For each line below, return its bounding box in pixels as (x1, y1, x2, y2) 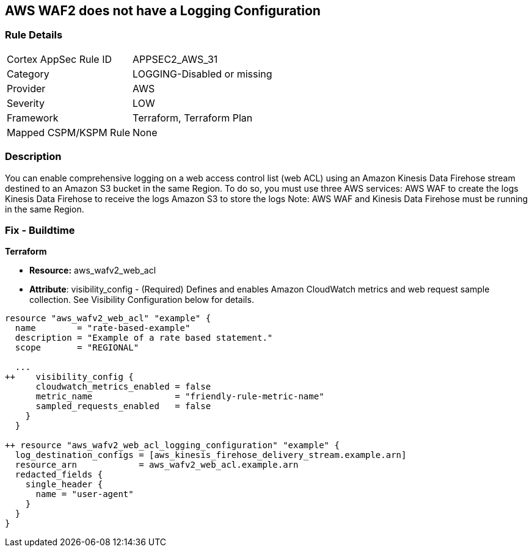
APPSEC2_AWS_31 (133, 53, 218, 65)
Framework (7, 111, 59, 124)
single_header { (25, 479, 103, 490)
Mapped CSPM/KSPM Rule (7, 126, 131, 139)
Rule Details (5, 29, 63, 42)
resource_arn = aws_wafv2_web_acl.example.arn (15, 460, 299, 470)
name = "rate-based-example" (15, 323, 191, 333)
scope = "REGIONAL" (15, 343, 139, 353)
